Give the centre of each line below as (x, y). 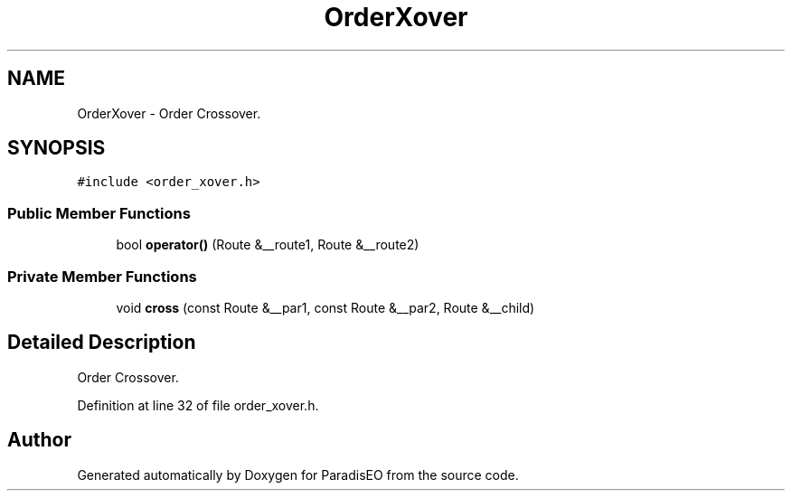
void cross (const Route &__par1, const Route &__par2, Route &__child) (325, 307)
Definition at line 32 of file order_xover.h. (198, 405)
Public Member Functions (99, 213)
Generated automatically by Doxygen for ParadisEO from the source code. (298, 475)
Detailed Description (102, 343)
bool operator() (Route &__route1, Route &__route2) (268, 245)
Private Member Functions (102, 276)
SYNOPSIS (57, 148)
